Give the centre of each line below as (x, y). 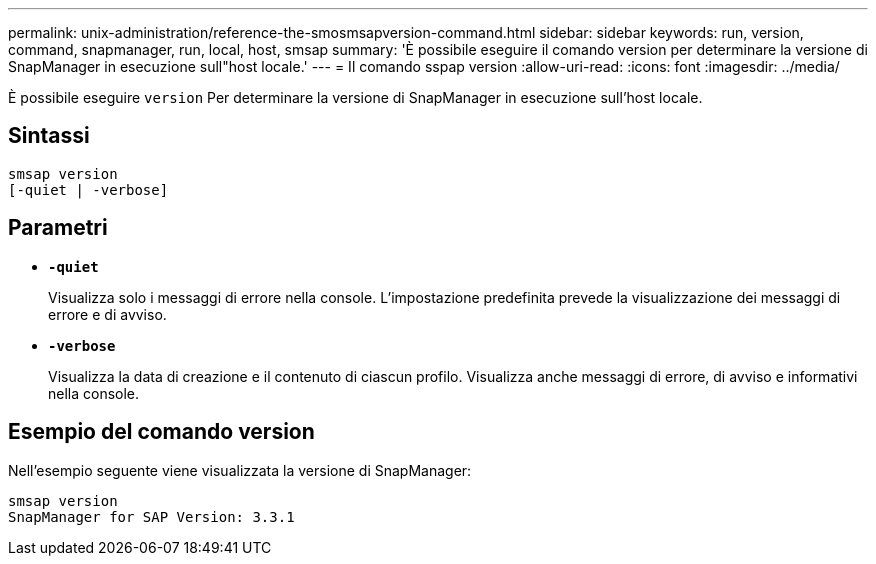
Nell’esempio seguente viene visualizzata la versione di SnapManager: (240, 470)
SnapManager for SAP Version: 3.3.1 (151, 516)
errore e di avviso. (107, 314)
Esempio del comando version (161, 432)
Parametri (58, 228)
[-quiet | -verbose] (88, 189)
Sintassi (49, 136)
